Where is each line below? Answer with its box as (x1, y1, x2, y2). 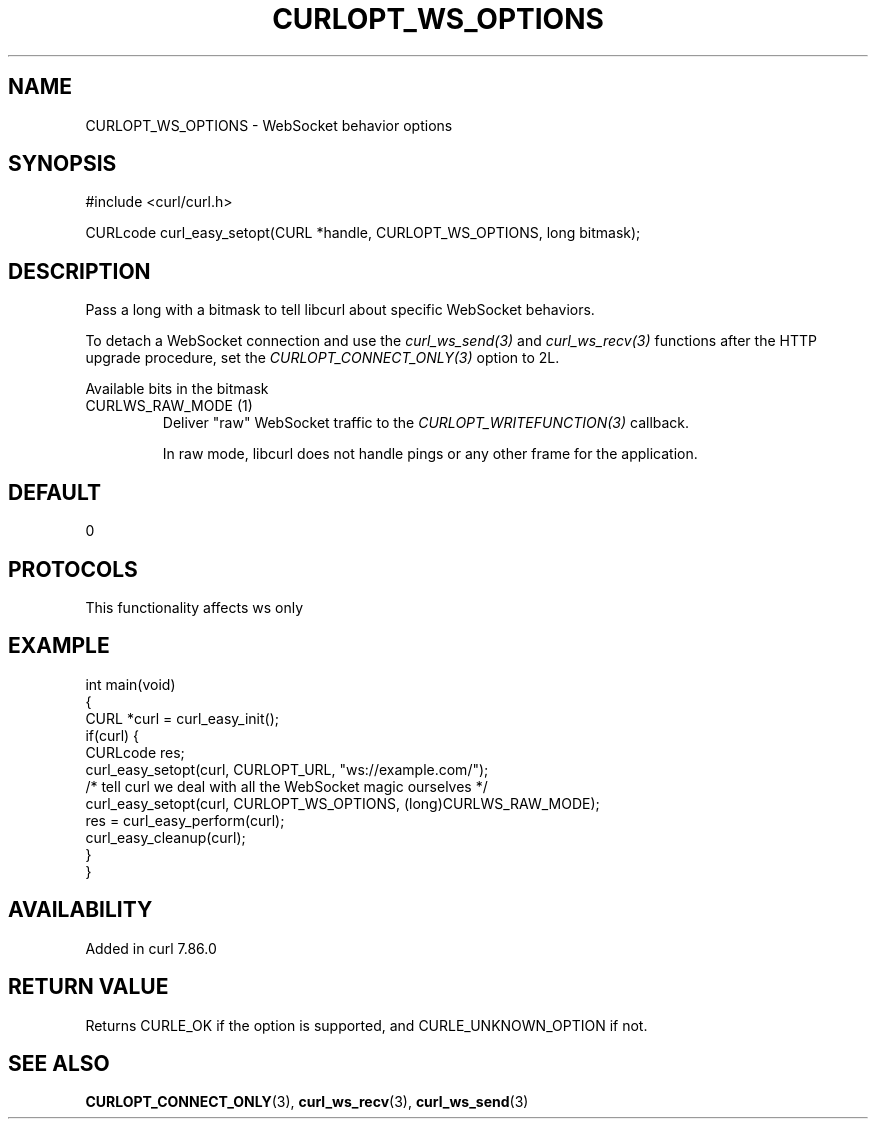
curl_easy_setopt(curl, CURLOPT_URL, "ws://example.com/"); (85, 760, 489, 778)
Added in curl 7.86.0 (85, 939, 217, 957)
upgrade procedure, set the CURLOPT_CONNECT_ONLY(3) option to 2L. (85, 349, 560, 367)
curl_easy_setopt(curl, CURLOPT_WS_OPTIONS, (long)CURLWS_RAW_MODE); (85, 794, 600, 812)
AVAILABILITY (8, 897, 153, 923)
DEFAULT (8, 479, 101, 505)
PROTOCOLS (8, 556, 138, 582)
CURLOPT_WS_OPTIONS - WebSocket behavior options (85, 116, 453, 134)
